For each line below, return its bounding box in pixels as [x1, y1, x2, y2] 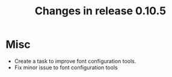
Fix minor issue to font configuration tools [14, 64, 118, 71]
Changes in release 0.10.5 [34, 4, 167, 18]
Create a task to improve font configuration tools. [14, 57, 137, 64]
